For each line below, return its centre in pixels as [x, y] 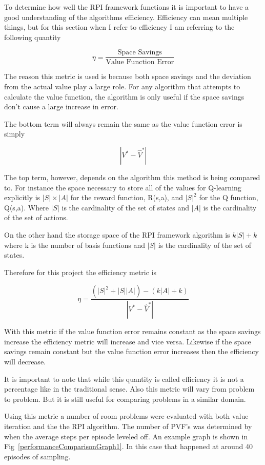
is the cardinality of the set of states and [125, 207]
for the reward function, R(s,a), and [127, 197]
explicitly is [22, 197]
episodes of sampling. [37, 456]
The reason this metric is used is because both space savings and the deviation [128, 76]
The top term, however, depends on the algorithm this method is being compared [132, 177]
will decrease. [25, 361]
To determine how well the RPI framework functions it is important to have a [127, 7]
